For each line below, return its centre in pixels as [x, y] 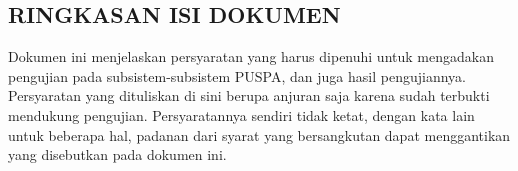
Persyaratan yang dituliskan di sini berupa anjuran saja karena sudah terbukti [249, 95]
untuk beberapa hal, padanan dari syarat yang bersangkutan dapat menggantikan [259, 134]
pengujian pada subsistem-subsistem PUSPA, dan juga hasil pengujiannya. [237, 75]
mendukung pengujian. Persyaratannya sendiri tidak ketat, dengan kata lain [241, 114]
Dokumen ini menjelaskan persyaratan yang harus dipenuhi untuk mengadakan [251, 56]
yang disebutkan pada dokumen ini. [117, 154]
